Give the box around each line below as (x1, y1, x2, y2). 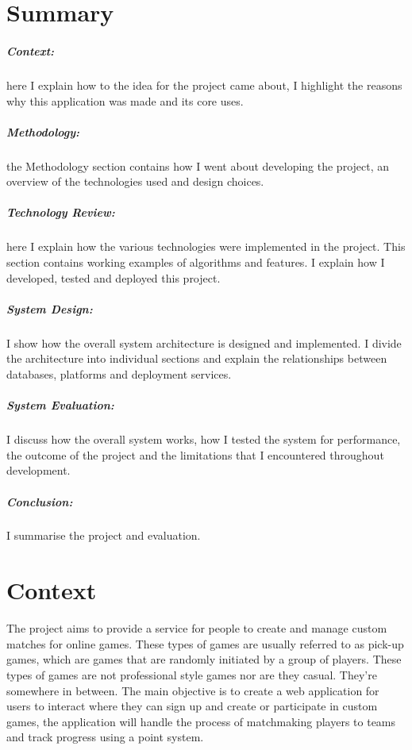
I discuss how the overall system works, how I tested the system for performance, (6, 431, 401, 448)
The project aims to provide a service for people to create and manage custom (6, 620, 387, 637)
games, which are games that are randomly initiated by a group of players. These (6, 651, 402, 667)
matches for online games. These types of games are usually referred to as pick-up (6, 635, 404, 652)
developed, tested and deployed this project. (6, 269, 221, 286)
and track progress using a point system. (6, 729, 204, 745)
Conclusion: (6, 493, 73, 510)
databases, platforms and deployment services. (6, 365, 232, 382)
